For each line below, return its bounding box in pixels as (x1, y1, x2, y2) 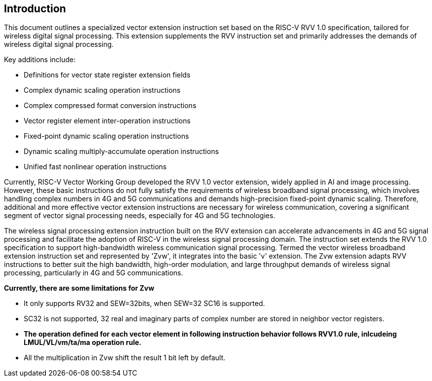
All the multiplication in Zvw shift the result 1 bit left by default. (24, 353, 226, 362)
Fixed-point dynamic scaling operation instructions (24, 132, 189, 141)
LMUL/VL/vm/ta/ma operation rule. (24, 338, 142, 347)
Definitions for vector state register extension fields (24, 71, 191, 79)
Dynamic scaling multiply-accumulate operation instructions (24, 147, 219, 156)
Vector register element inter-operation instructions (24, 116, 191, 125)
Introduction (4, 2, 66, 15)
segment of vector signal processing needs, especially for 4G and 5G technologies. (4, 211, 275, 220)
